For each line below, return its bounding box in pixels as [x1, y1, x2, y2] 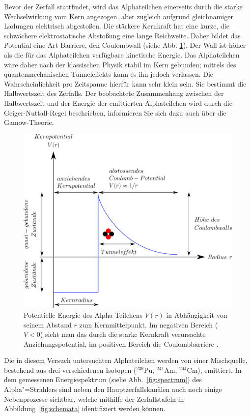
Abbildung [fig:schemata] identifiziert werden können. [4, 403, 166, 414]
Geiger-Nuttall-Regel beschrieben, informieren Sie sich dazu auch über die [4, 107, 226, 118]
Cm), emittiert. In [187, 364, 242, 375]
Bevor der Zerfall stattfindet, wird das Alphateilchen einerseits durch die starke [4, 1, 243, 11]
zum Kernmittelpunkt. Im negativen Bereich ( [79, 319, 218, 329]
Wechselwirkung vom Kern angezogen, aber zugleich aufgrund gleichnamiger [4, 11, 233, 21]
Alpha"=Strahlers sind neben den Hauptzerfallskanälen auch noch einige [4, 384, 222, 394]
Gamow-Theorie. [4, 117, 54, 127]
